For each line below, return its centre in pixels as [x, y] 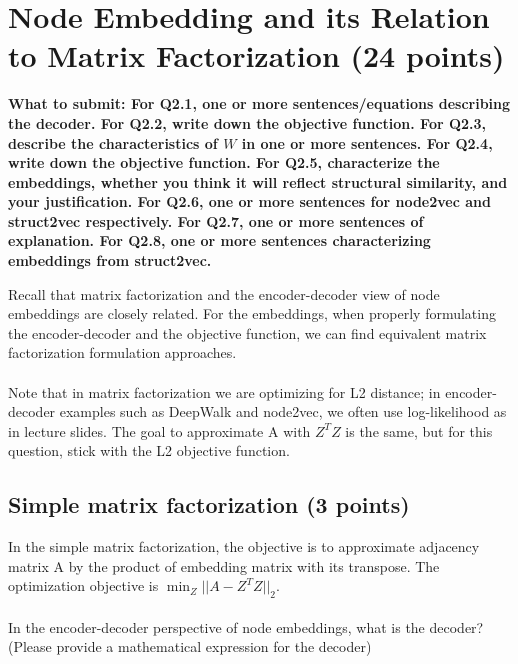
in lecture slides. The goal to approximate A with [159, 430]
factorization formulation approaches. [122, 352]
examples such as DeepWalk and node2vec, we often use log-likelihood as [283, 411]
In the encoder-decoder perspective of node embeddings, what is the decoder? [246, 626]
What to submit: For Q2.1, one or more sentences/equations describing [259, 103]
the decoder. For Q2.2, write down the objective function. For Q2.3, [247, 122]
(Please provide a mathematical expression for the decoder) [190, 646]
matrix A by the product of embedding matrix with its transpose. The [224, 565]
